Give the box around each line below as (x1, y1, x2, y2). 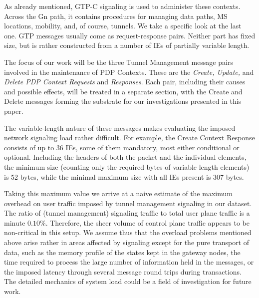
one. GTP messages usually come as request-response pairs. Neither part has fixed (4, 30, 256, 40)
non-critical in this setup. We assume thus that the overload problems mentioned (4, 227, 252, 238)
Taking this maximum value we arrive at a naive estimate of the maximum (4, 188, 233, 199)
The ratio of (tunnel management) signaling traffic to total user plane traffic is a (4, 208, 250, 218)
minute (4, 217, 25, 228)
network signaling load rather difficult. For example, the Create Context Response (4, 132, 255, 143)
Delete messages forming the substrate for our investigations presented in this (4, 96, 242, 106)
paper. (4, 105, 23, 116)
